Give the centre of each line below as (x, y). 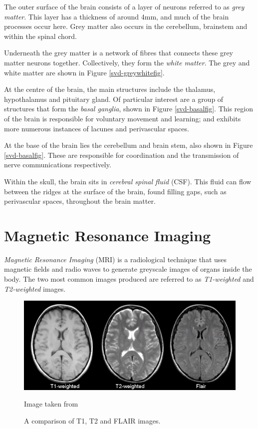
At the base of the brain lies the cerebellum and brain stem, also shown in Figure (129, 145)
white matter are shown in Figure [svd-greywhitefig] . (84, 72)
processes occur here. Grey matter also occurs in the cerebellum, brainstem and (126, 26)
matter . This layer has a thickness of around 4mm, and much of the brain (117, 16)
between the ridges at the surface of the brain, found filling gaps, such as (115, 191)
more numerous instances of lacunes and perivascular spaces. (97, 128)
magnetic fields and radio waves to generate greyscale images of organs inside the (128, 269)
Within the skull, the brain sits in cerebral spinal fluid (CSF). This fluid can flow (128, 181)
